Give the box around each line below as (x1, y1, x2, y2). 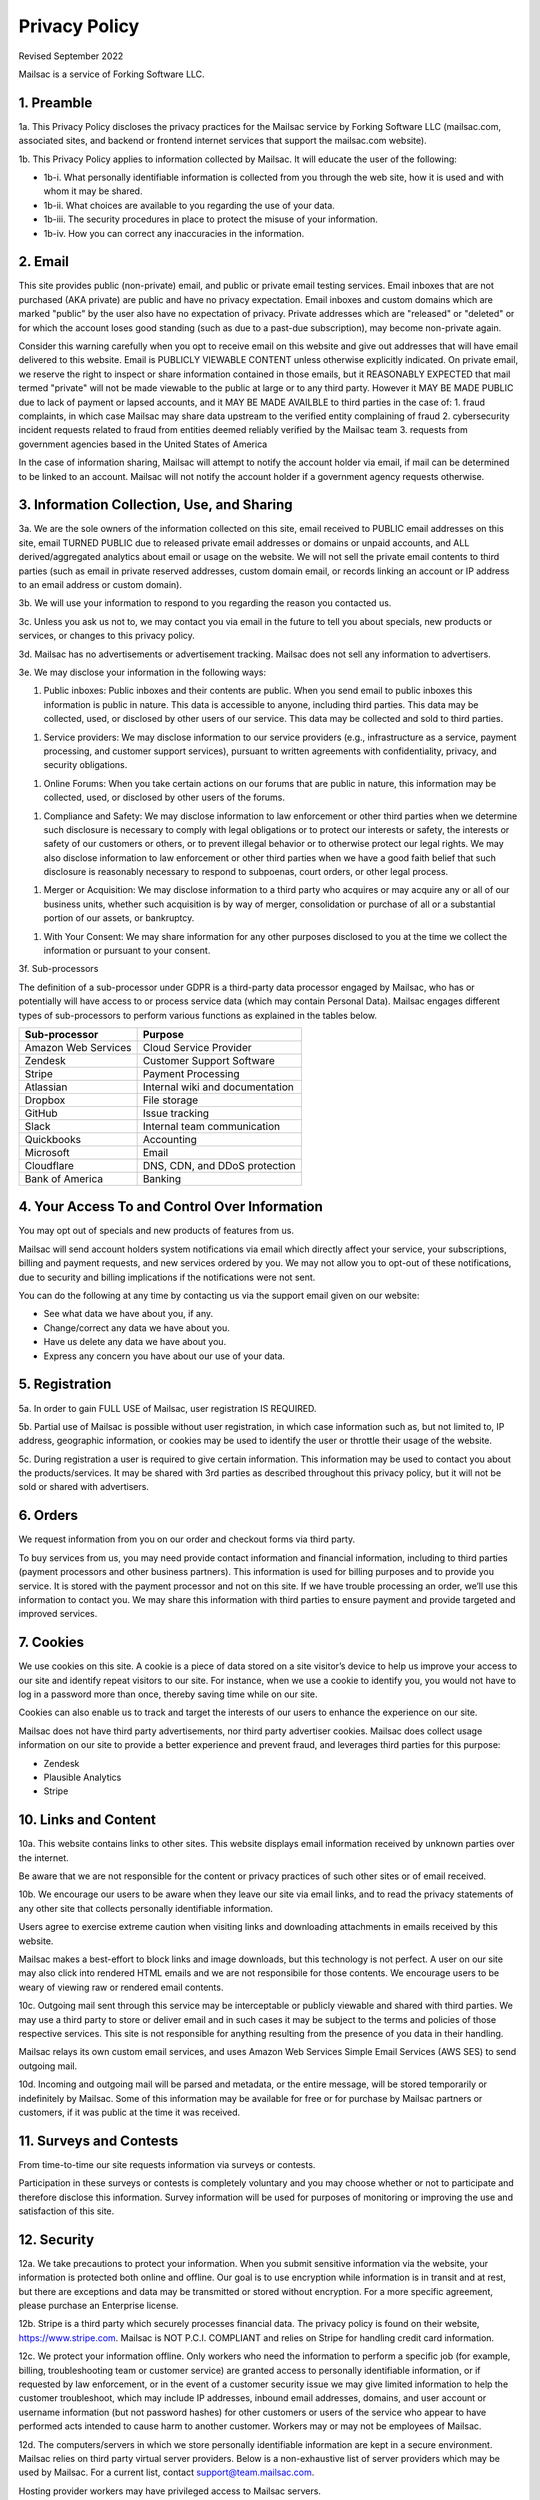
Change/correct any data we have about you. (43, 1321, 230, 1334)
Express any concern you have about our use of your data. (43, 1350, 285, 1362)
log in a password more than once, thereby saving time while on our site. (18, 1688, 319, 1700)
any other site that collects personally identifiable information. (18, 1902, 274, 1914)
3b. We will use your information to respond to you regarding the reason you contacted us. (18, 597, 392, 609)
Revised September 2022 (18, 50, 124, 62)
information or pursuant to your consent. (43, 945, 211, 957)
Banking (142, 1171, 182, 1185)
